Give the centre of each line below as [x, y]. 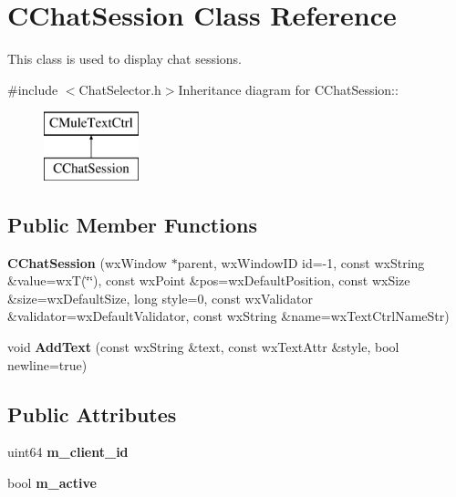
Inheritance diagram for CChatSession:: [288, 89]
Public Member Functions [132, 224]
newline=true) [47, 364]
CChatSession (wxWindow [87, 262]
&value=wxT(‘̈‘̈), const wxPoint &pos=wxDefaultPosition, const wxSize [209, 280]
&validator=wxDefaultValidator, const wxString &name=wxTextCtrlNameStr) [228, 316]
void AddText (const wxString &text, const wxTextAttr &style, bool [203, 347]
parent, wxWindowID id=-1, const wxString [301, 262]
